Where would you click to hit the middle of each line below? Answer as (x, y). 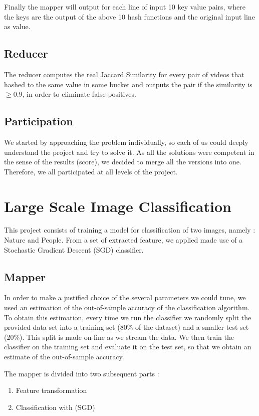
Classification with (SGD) (55, 407)
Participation (39, 121)
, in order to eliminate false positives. (79, 94)
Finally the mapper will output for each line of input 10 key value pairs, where (125, 7)
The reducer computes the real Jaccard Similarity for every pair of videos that (124, 74)
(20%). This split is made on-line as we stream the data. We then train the (119, 337)
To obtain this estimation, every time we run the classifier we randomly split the (128, 317)
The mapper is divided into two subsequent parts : (82, 373)
